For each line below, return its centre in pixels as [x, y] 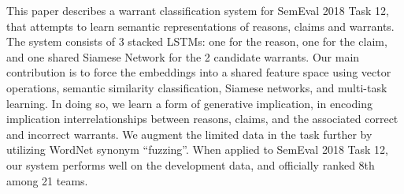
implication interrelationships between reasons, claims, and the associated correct [202, 119]
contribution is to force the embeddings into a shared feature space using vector [199, 72]
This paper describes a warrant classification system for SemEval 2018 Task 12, [198, 10]
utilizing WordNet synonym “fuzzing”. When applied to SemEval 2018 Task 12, [197, 149]
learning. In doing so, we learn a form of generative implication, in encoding [189, 103]
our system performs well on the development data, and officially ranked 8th [191, 164]
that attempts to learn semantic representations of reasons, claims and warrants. [200, 26]
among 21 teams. [47, 180]
